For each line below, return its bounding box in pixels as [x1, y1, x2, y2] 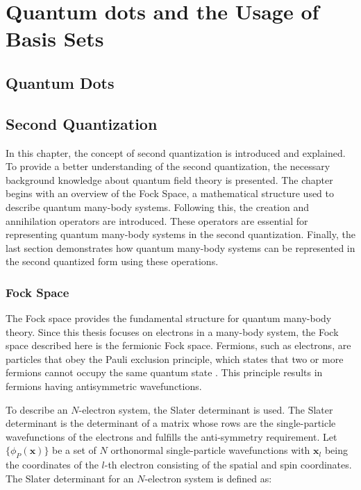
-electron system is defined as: [144, 471, 272, 485]
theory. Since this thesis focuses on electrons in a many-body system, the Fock [6, 324, 339, 339]
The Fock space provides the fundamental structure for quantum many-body [6, 311, 332, 326]
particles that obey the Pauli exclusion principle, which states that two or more [6, 351, 344, 366]
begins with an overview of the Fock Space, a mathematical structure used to [6, 186, 335, 201]
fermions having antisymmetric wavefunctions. [6, 379, 202, 394]
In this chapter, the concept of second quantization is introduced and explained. [6, 145, 346, 160]
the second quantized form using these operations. [6, 254, 219, 269]
